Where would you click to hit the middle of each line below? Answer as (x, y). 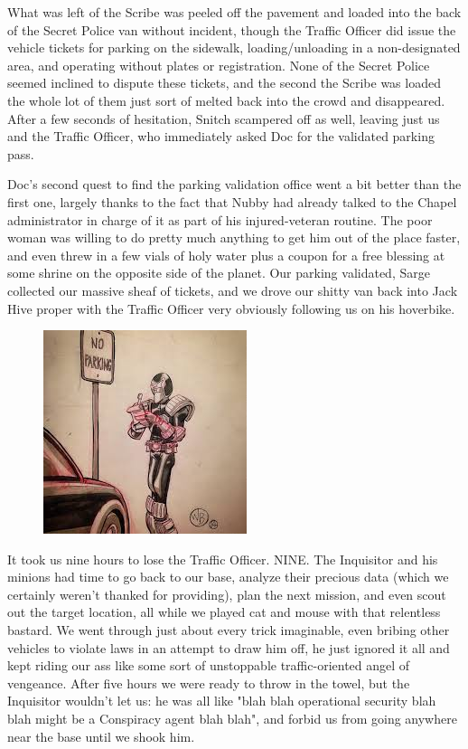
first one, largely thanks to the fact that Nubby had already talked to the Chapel (232, 201)
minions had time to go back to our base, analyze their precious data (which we (228, 577)
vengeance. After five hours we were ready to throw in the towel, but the (209, 683)
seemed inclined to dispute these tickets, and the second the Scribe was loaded (224, 83)
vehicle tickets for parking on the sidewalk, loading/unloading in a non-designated (234, 47)
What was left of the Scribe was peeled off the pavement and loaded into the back (234, 12)
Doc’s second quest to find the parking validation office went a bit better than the (234, 184)
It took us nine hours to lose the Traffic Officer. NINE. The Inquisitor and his (223, 559)
